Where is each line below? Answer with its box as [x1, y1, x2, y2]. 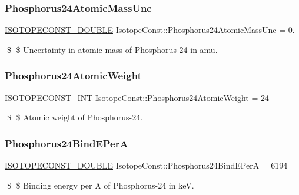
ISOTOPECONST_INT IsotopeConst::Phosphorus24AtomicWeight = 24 [5, 91, 269, 103]
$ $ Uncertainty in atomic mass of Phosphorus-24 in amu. [6, 43, 218, 55]
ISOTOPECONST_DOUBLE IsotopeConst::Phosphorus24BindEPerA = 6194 [5, 159, 288, 172]
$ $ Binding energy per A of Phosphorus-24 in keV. [6, 179, 194, 191]
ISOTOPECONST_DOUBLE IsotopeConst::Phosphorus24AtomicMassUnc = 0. [5, 23, 295, 36]
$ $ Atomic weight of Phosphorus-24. [6, 111, 143, 123]
